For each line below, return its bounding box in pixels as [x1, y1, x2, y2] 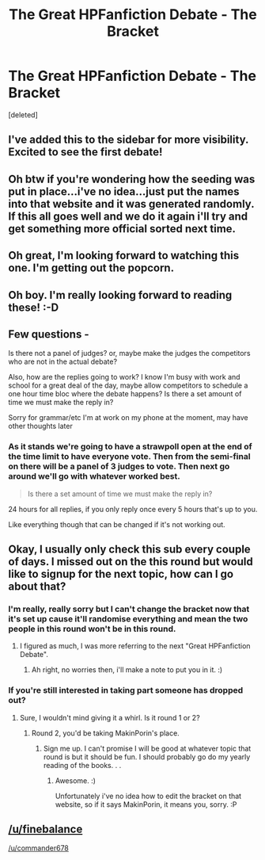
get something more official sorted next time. [8, 222, 236, 235]
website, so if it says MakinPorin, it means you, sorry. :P [55, 799, 237, 809]
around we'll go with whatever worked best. [8, 471, 180, 482]
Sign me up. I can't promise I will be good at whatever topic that [43, 743, 252, 753]
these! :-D [8, 300, 59, 314]
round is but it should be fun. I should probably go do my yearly [43, 751, 251, 762]
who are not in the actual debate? [8, 357, 117, 366]
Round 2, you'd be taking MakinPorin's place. [31, 728, 180, 738]
